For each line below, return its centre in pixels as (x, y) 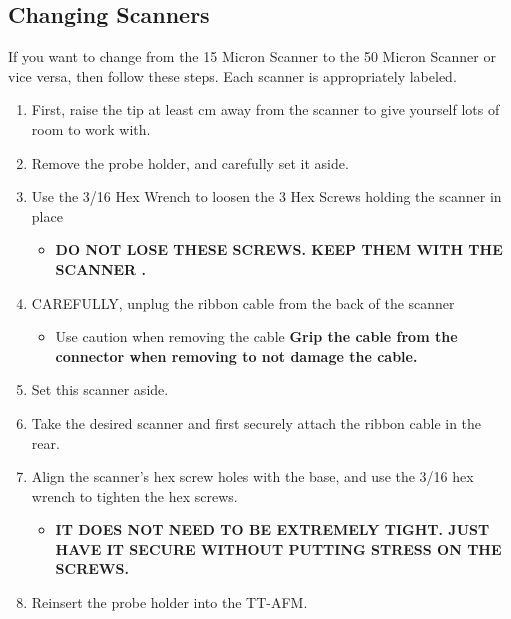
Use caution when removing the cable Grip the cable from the (256, 336)
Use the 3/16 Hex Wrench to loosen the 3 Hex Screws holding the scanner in (266, 196)
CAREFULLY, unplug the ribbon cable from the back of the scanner (243, 302)
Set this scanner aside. (100, 389)
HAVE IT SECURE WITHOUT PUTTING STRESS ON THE (278, 548)
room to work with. (91, 128)
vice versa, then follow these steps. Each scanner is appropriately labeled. (232, 75)
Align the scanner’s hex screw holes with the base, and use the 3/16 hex (252, 476)
